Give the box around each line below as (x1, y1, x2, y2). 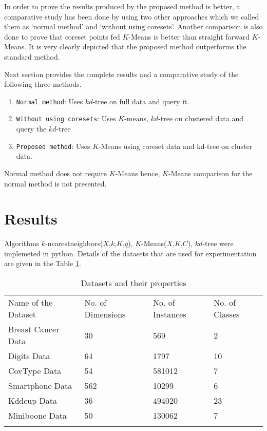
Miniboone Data (8, 409, 67, 421)
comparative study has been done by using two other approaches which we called (4, 11, 259, 22)
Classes (214, 308, 240, 320)
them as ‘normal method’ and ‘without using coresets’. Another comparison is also (4, 21, 263, 32)
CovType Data (8, 365, 62, 377)
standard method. (4, 51, 60, 62)
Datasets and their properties (81, 277, 186, 289)
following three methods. (4, 79, 82, 89)
